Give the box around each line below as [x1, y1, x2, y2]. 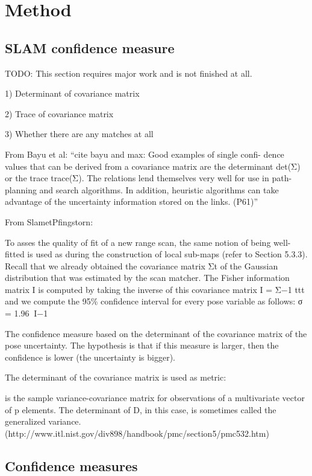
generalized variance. [5, 415, 81, 428]
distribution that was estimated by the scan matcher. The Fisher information [5, 271, 290, 284]
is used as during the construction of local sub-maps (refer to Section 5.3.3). [27, 248, 308, 260]
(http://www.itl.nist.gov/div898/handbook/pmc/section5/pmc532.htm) [5, 426, 269, 439]
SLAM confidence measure [5, 38, 175, 57]
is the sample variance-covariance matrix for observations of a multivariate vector [5, 391, 305, 404]
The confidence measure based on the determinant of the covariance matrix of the [5, 327, 307, 339]
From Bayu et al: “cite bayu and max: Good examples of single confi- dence [5, 147, 284, 160]
